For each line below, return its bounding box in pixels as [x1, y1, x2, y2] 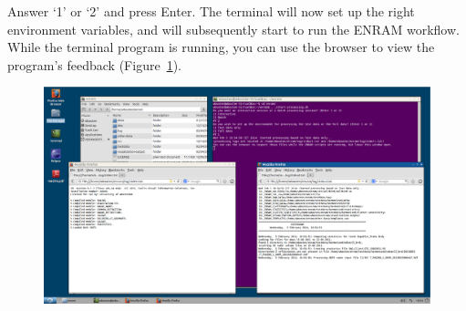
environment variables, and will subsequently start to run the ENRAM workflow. [7, 19, 460, 38]
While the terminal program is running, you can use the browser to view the [7, 37, 435, 57]
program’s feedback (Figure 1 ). [7, 55, 181, 74]
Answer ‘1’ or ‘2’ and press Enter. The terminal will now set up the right [7, 2, 415, 20]
